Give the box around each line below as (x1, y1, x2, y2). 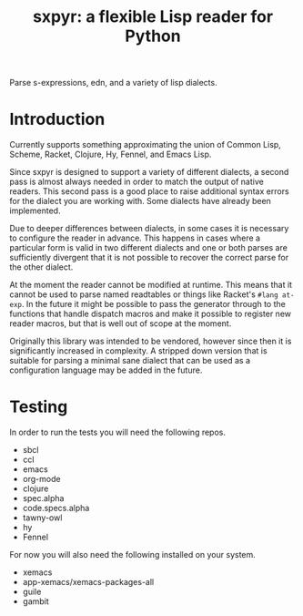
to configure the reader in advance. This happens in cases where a (9, 232, 261, 243)
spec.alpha (22, 493, 65, 504)
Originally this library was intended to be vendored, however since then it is (9, 335, 292, 347)
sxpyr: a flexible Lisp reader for (32, 6, 274, 27)
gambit (22, 596, 50, 607)
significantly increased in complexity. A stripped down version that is (9, 345, 268, 356)
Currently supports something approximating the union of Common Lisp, (9, 139, 282, 150)
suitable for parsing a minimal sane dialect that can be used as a (9, 355, 251, 366)
